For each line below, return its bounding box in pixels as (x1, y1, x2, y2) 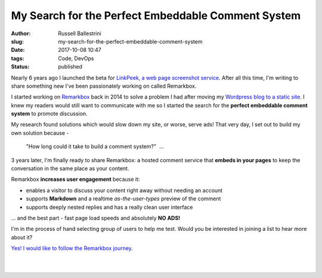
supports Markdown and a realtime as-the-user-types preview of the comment (26, 195, 221, 202)
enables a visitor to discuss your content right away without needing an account (26, 187, 223, 194)
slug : (11, 38, 24, 45)
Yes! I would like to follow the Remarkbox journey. (11, 245, 134, 252)
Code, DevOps (58, 54, 94, 62)
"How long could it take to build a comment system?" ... (26, 143, 164, 150)
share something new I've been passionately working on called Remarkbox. (11, 82, 197, 89)
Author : (11, 30, 31, 37)
